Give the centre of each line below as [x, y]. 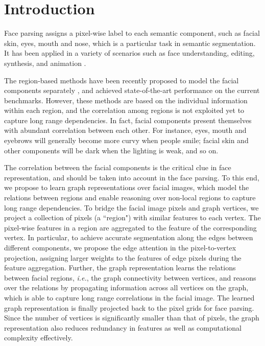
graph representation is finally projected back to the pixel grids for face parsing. [129, 307]
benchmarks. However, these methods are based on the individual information [126, 100]
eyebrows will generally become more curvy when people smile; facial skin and [126, 140]
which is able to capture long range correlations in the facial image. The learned [129, 297]
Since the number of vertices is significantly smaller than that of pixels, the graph [132, 318]
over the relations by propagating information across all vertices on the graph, [126, 287]
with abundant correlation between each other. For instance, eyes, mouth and [125, 130]
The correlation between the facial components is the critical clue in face [118, 167]
